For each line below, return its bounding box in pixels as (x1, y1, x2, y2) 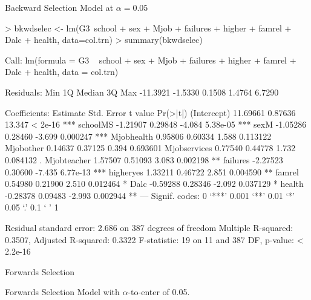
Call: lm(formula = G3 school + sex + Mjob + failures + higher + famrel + (5, 53, 296, 66)
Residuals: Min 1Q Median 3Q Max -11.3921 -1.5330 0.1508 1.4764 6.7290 (5, 85, 279, 98)
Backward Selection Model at (5, 1, 114, 13)
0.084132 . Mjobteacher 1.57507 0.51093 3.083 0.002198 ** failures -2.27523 (5, 153, 283, 166)
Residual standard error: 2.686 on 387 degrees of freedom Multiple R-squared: (5, 221, 293, 233)
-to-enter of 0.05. (128, 285, 190, 298)
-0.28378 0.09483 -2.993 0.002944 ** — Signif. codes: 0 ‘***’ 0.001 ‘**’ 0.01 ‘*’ (5, 189, 295, 201)
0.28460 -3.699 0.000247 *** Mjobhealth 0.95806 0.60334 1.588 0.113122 (5, 129, 272, 142)
